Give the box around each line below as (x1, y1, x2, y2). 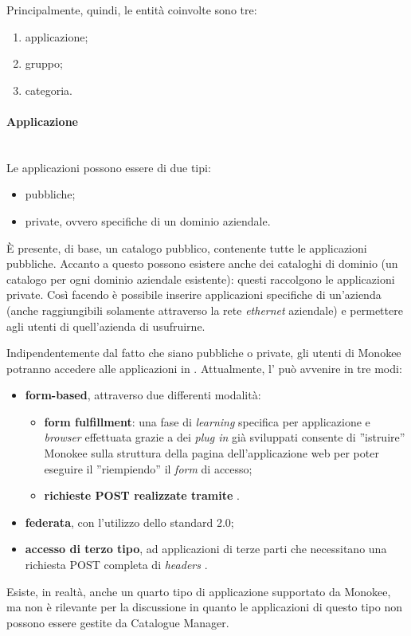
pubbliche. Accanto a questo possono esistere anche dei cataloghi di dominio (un (6, 255, 398, 272)
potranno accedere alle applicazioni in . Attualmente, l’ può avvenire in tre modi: (6, 359, 402, 376)
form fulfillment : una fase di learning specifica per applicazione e (44, 413, 370, 430)
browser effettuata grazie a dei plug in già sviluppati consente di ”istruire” (44, 429, 405, 446)
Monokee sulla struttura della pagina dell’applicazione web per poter (44, 445, 379, 461)
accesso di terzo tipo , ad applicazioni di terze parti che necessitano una (25, 540, 387, 557)
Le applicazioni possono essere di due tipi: (6, 159, 211, 175)
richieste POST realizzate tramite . (44, 487, 240, 504)
